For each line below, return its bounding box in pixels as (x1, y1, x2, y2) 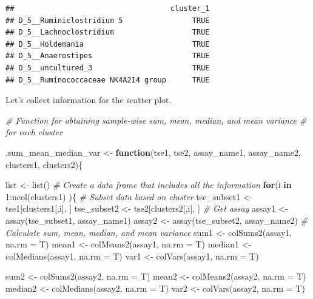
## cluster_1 (5, 4, 210, 13)
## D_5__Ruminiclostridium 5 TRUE (5, 16, 210, 25)
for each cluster (5, 126, 63, 138)
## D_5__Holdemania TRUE (5, 39, 210, 49)
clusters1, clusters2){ (5, 158, 83, 170)
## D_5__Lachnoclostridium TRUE (5, 28, 210, 37)
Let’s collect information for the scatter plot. (5, 93, 172, 106)
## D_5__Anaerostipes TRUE (5, 52, 210, 61)
